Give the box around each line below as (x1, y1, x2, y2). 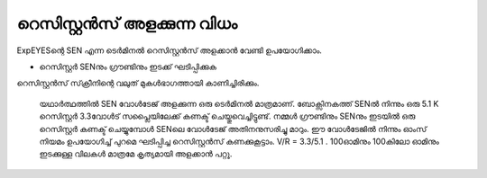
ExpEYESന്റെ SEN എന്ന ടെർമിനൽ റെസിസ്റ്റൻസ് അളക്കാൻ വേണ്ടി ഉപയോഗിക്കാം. (16, 45, 322, 56)
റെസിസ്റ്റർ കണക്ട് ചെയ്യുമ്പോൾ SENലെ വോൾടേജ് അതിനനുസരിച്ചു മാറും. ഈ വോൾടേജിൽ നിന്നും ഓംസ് (39, 123, 427, 134)
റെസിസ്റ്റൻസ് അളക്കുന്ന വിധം (16, 13, 238, 33)
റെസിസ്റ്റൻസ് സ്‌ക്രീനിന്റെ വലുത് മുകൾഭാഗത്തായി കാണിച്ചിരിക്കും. (16, 77, 260, 89)
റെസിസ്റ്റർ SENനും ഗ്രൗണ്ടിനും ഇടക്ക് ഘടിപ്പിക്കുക (39, 61, 216, 72)
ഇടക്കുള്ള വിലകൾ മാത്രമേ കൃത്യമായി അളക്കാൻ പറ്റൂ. (39, 148, 233, 159)
